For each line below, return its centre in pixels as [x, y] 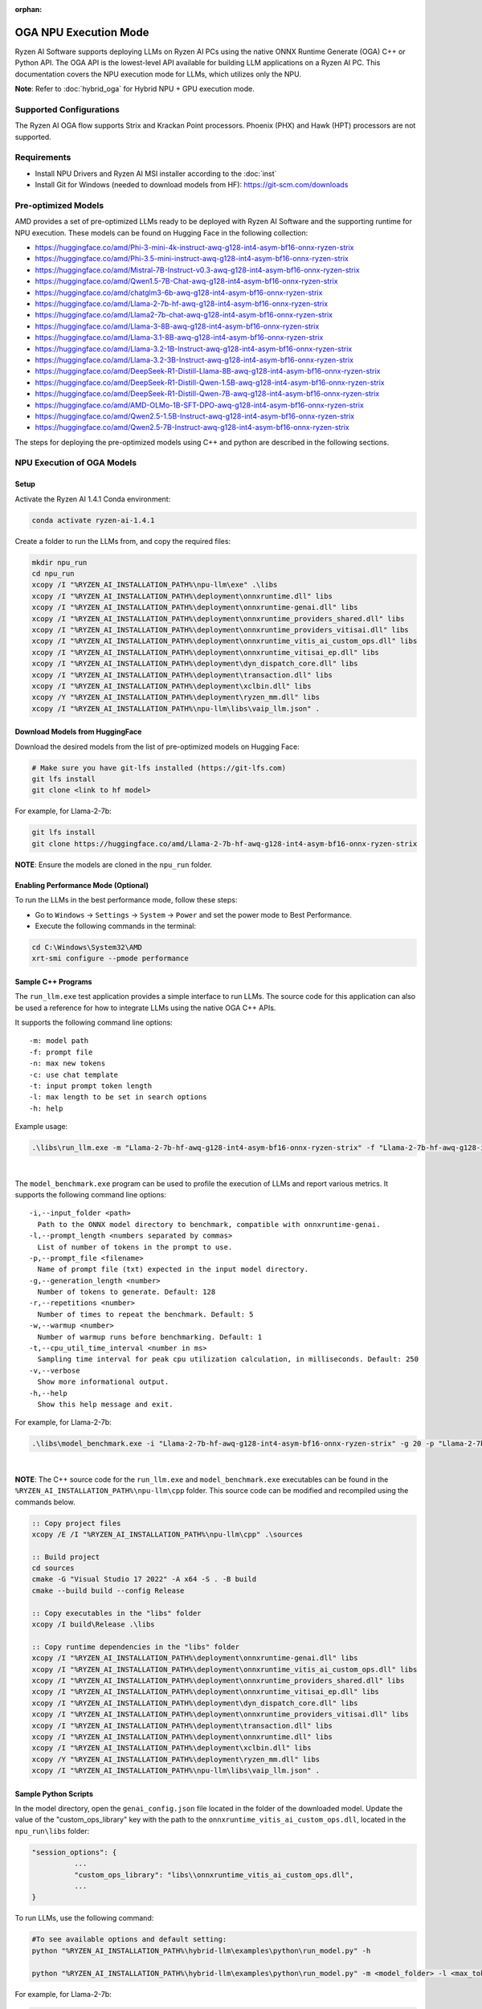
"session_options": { [74, 1852]
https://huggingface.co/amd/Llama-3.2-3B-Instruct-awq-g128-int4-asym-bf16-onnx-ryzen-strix [194, 360]
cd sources [53, 1568]
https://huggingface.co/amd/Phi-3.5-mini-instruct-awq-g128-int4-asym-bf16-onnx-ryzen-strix [192, 259]
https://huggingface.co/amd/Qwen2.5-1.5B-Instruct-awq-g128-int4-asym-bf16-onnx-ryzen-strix [195, 416]
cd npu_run [53, 573]
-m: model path [59, 1041]
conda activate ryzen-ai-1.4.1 [94, 520]
